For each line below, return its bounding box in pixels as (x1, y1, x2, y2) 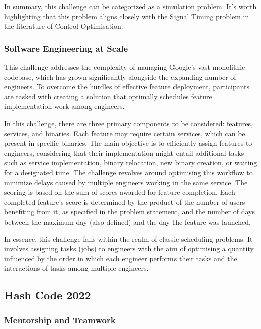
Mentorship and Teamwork (4, 313, 116, 326)
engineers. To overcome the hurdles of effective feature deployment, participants (4, 81, 250, 92)
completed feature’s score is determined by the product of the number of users (4, 196, 245, 207)
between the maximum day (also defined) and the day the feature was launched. (4, 216, 251, 227)
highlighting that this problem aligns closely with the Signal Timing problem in (4, 11, 249, 21)
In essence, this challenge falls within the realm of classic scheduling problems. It (4, 233, 253, 244)
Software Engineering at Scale (4, 42, 128, 54)
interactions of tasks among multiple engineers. (4, 263, 149, 273)
